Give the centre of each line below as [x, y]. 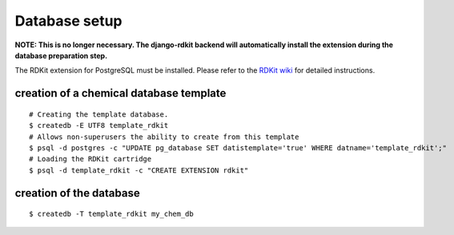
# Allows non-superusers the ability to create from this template [164, 137]
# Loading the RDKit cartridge [90, 159]
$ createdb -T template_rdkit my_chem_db [111, 214]
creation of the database [77, 193]
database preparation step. [61, 55]
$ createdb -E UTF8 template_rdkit [99, 125]
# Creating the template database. [99, 114]
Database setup [68, 21]
